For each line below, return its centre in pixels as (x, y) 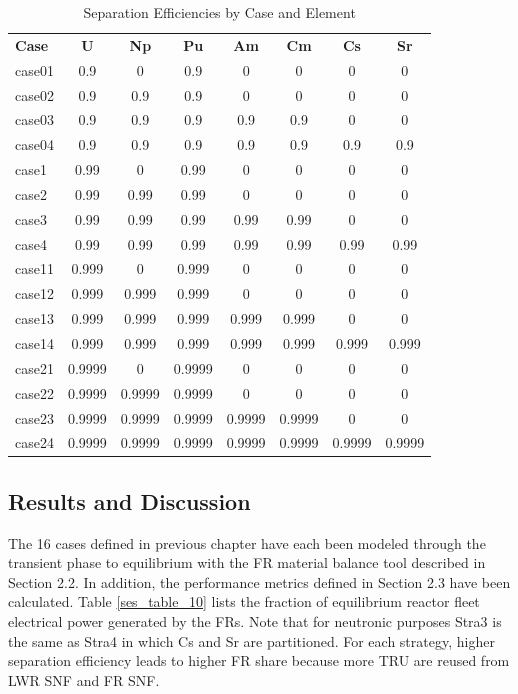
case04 (34, 144)
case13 (34, 318)
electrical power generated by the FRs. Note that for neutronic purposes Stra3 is (255, 621)
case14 (34, 342)
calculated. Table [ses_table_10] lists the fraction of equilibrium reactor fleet (244, 601)
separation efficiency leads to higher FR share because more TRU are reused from (259, 660)
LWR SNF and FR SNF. (84, 679)
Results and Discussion (129, 500)
